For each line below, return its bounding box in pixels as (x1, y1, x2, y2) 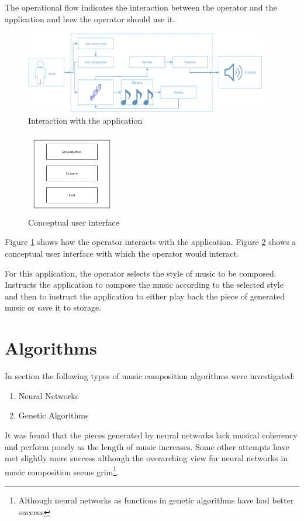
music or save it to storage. (5, 301, 102, 314)
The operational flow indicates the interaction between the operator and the (5, 1, 277, 13)
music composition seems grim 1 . (5, 464, 119, 478)
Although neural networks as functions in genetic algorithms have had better (18, 493, 294, 506)
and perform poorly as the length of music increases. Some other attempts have (5, 440, 289, 452)
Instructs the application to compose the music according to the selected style (5, 278, 284, 291)
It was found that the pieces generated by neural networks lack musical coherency (5, 428, 298, 441)
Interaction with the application (28, 114, 143, 126)
